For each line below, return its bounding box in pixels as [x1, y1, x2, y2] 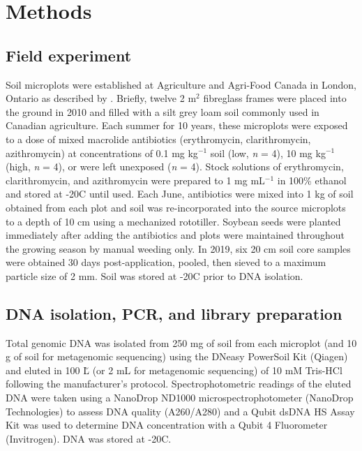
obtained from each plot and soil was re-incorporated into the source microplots [6, 200, 346, 214]
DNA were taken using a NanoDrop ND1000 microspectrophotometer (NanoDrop [6, 390, 354, 405]
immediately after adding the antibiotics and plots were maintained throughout [6, 228, 345, 242]
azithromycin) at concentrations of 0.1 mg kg [6, 145, 198, 160]
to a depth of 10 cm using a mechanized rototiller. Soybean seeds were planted [6, 214, 341, 228]
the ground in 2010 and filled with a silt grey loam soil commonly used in [6, 104, 319, 119]
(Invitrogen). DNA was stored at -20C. [6, 431, 172, 445]
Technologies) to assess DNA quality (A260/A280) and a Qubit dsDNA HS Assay [6, 404, 355, 418]
